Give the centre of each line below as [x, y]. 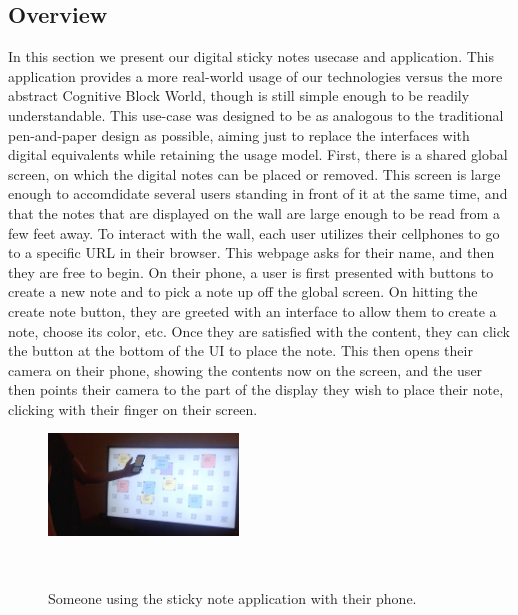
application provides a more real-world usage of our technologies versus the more [255, 75]
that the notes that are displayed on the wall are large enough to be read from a [254, 212]
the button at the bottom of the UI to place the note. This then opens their [240, 350]
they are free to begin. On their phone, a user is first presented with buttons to [251, 271]
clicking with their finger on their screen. [133, 408]
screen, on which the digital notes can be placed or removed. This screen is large [254, 173]
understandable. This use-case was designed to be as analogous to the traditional [256, 114]
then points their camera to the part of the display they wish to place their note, [256, 389]
